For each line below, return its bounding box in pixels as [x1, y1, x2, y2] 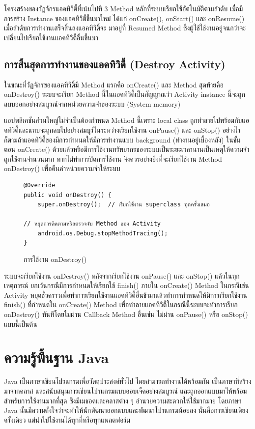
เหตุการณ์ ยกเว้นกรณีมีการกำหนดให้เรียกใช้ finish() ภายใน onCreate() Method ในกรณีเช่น [4, 280, 249, 290]
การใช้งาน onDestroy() [24, 254, 87, 264]
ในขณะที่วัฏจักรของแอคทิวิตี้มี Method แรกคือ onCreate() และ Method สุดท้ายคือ [4, 79, 224, 89]
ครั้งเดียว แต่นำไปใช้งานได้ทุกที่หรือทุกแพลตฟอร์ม [4, 414, 131, 425]
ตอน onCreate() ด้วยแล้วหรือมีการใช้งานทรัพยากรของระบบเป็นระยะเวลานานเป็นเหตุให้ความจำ [4, 144, 250, 154]
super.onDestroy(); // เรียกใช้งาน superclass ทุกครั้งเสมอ [37, 201, 210, 208]
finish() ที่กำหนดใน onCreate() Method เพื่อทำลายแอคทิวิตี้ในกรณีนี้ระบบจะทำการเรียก [4, 299, 238, 310]
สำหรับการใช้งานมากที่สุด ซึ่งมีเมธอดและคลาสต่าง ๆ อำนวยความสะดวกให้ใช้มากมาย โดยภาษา [4, 395, 242, 405]
